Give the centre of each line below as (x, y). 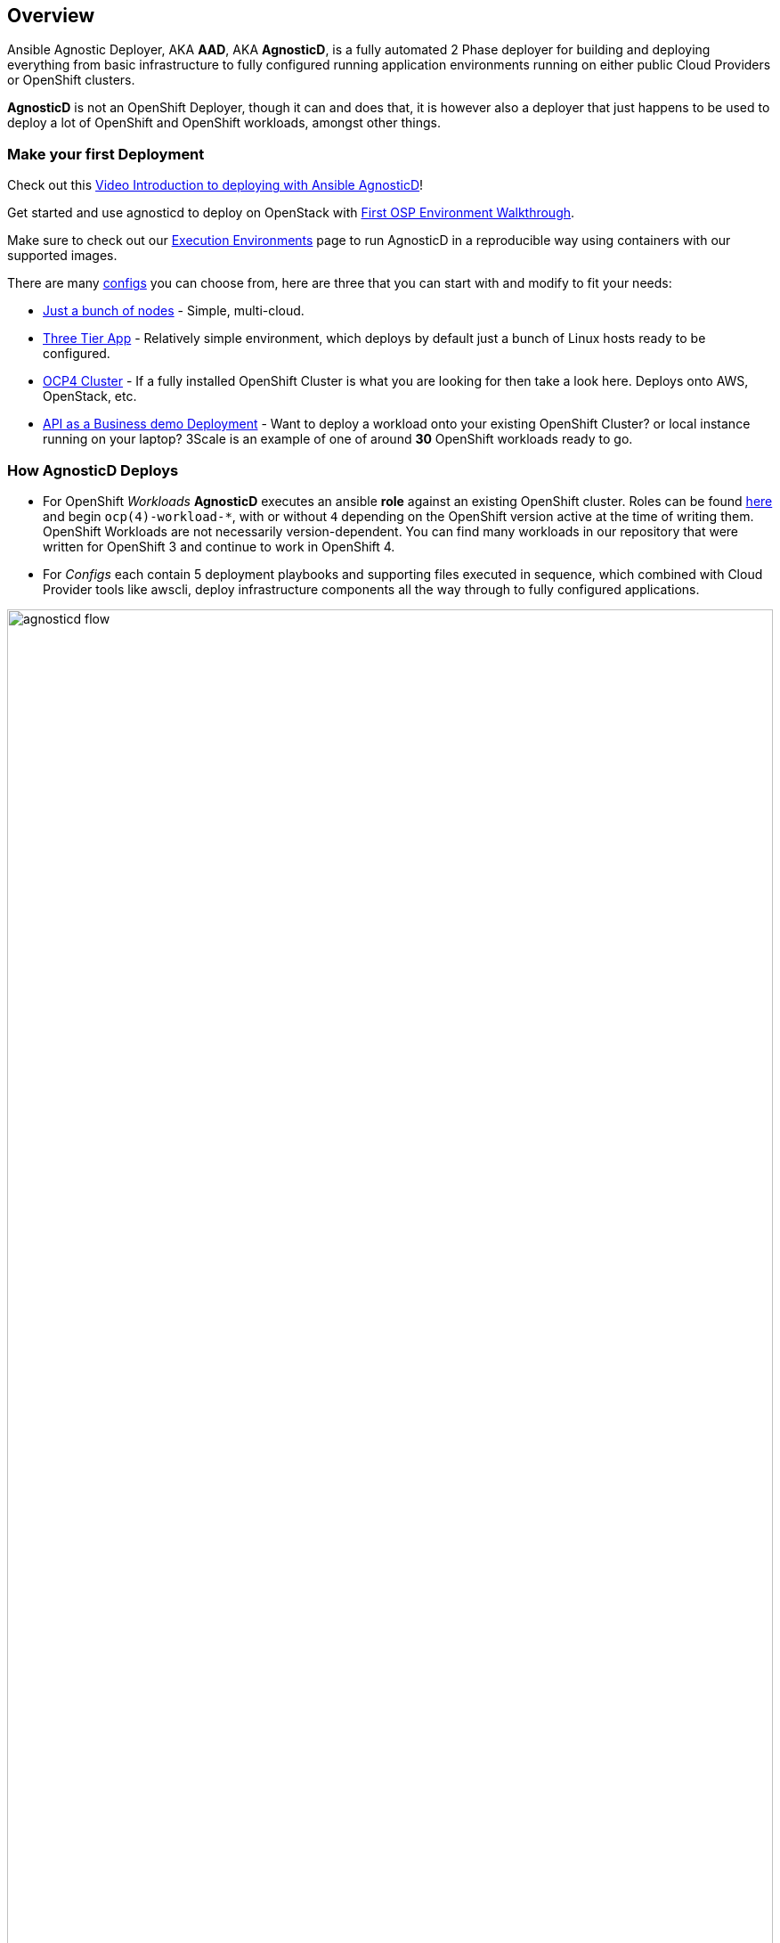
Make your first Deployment (106, 154)
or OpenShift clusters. (71, 80)
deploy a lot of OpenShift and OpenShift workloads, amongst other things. (224, 123)
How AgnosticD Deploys (93, 470)
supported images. (62, 256)
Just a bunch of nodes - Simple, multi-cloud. (174, 311)
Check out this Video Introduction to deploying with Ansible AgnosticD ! (215, 185)
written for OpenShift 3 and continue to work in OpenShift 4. (219, 546)
